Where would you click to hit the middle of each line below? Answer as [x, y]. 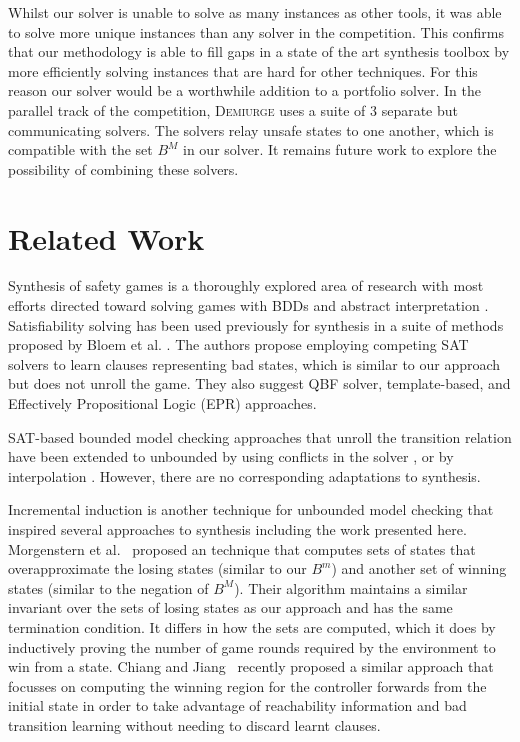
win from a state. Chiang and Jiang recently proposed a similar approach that [251, 666]
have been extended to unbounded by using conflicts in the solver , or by [231, 456]
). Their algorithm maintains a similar [351, 587]
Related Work [106, 237]
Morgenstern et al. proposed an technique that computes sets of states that [242, 548]
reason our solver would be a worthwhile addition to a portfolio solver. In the [244, 90]
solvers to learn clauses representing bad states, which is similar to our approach [254, 363]
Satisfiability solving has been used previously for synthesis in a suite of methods [256, 324]
